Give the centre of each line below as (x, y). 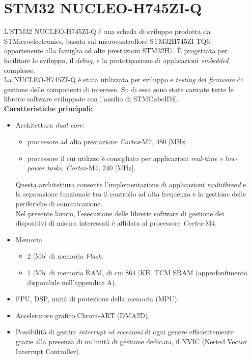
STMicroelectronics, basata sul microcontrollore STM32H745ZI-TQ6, (108, 41)
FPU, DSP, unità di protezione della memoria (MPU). (97, 299)
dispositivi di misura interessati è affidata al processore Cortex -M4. (116, 223)
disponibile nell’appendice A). (72, 282)
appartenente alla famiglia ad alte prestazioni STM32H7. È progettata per (116, 50)
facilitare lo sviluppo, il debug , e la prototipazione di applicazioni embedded (116, 60)
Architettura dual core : (50, 125)
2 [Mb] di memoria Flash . (65, 256)
